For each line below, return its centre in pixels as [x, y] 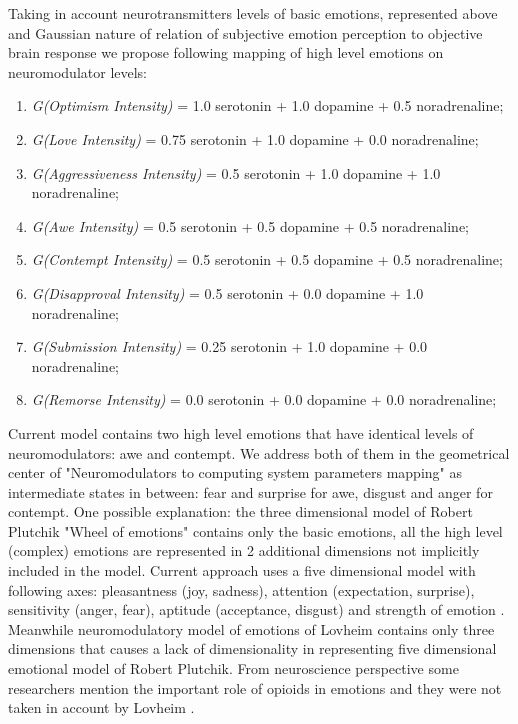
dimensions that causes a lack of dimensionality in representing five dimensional [252, 648]
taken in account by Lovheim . [101, 707]
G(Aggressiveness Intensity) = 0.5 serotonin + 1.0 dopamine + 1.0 [236, 172]
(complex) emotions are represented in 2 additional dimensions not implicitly [244, 550]
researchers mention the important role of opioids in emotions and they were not [255, 687]
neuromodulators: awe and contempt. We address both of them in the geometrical [259, 452]
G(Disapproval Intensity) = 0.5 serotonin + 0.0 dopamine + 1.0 [227, 292]
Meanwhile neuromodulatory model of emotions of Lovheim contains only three [251, 628]
